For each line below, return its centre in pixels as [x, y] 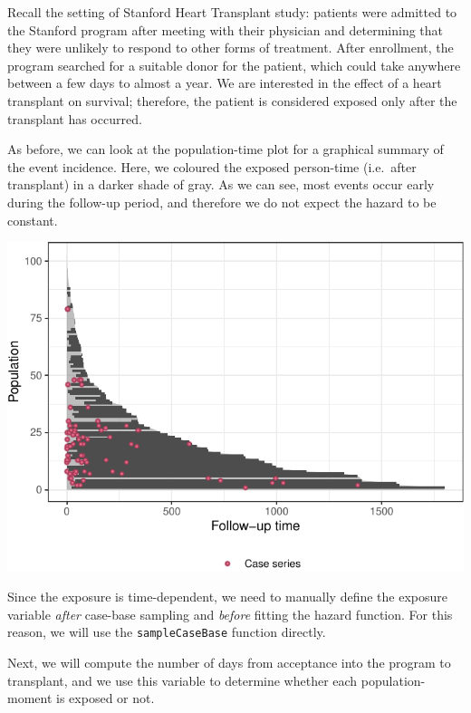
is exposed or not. [106, 698]
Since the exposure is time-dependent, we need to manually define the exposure [228, 597]
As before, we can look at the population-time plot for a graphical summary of [226, 149]
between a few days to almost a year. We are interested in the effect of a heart [225, 83]
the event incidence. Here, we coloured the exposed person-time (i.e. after [212, 166]
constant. [33, 220]
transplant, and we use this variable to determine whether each [183, 680]
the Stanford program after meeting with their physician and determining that [226, 29]
